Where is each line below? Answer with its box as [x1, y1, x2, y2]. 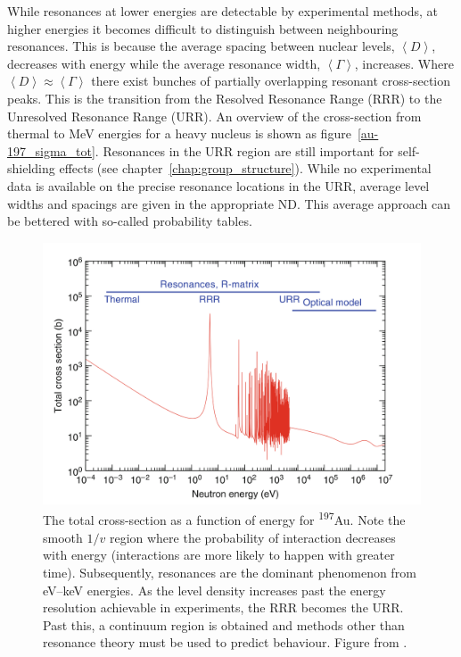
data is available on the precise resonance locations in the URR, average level [7, 176, 430, 195]
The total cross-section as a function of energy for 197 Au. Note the [43, 508, 406, 529]
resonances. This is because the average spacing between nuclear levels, [7, 37, 395, 55]
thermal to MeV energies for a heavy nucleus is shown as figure [7, 124, 351, 143]
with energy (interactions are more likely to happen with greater [43, 545, 395, 564]
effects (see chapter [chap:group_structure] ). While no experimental [59, 159, 432, 178]
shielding [7, 159, 55, 178]
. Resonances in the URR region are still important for [95, 141, 394, 160]
